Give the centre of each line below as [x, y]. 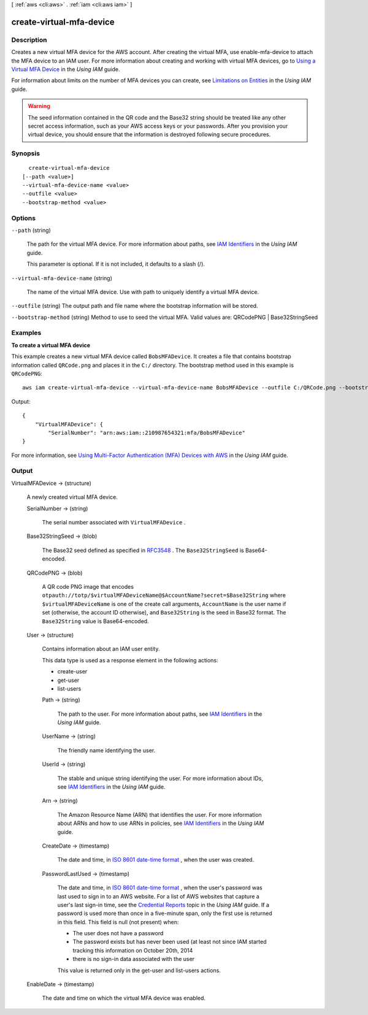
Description [29, 40]
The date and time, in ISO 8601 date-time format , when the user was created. [156, 860]
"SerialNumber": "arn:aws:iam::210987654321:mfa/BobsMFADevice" [147, 433]
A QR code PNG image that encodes [88, 586]
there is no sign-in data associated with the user [134, 959]
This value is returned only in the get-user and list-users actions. [139, 970]
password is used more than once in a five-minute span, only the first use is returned [165, 913]
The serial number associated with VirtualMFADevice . [114, 523]
